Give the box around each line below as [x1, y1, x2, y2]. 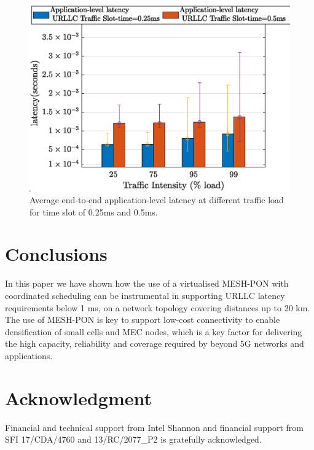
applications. [5, 349, 53, 362]
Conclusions [5, 241, 108, 266]
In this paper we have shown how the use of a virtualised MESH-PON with [5, 277, 289, 290]
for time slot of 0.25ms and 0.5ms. [29, 205, 158, 218]
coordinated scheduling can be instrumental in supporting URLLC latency [5, 289, 285, 301]
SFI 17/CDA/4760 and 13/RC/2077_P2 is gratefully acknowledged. [5, 433, 262, 446]
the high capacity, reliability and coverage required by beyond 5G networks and [5, 337, 304, 350]
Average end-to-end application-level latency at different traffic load [29, 193, 284, 206]
